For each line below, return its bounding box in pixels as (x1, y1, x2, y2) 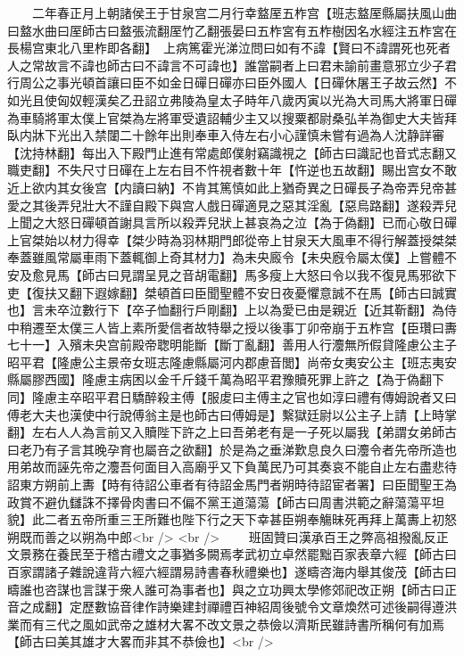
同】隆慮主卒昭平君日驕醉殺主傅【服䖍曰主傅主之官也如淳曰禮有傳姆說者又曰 (7, 388, 457, 407)
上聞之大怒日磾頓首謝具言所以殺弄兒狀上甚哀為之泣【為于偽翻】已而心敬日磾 (7, 213, 457, 232)
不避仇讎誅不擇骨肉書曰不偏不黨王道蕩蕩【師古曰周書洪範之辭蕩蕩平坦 (31, 492, 444, 511)
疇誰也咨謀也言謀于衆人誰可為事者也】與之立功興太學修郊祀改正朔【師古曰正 (7, 579, 457, 598)
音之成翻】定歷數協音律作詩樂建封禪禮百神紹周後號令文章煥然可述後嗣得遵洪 (7, 597, 457, 616)
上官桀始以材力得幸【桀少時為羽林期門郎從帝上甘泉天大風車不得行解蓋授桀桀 (7, 230, 457, 249)
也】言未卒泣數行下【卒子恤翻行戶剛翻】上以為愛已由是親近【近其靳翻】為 (7, 300, 444, 319)
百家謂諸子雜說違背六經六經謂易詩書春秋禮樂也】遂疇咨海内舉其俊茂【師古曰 (7, 563, 457, 580)
